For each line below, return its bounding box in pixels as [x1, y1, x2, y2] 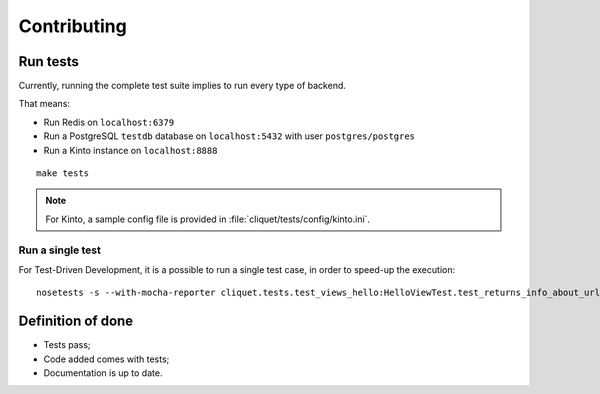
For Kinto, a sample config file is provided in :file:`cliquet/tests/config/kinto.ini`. [45, 213, 370, 225]
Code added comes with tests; [43, 353, 170, 365]
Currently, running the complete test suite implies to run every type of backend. [18, 80, 347, 92]
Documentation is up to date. [43, 367, 163, 379]
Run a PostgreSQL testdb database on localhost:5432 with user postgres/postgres [43, 130, 415, 142]
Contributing [18, 15, 127, 37]
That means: [18, 98, 70, 110]
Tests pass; [43, 339, 91, 351]
